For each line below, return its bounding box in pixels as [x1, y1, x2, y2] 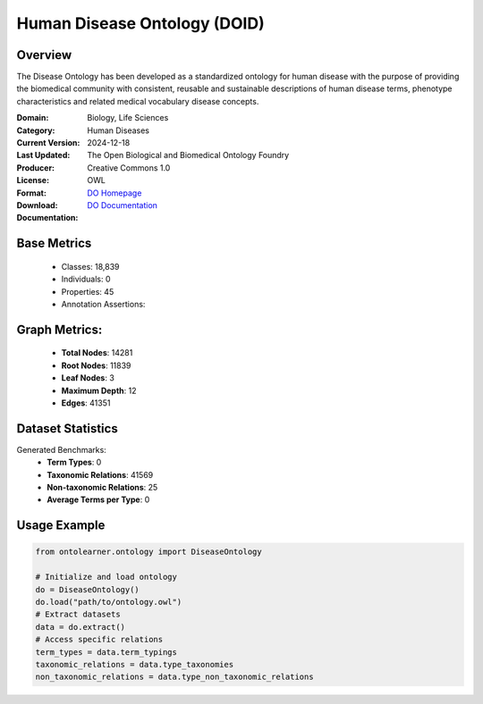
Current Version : [16, 138, 80, 148]
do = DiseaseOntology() [35, 584, 140, 594]
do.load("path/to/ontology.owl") [35, 597, 182, 607]
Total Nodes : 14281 [61, 348, 133, 358]
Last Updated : [16, 150, 71, 161]
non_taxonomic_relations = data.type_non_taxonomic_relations [35, 672, 314, 683]
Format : [16, 188, 47, 198]
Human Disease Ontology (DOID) [16, 13, 265, 33]
